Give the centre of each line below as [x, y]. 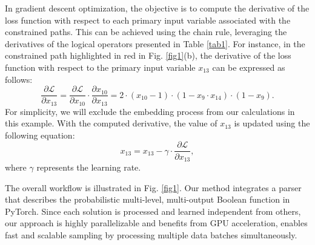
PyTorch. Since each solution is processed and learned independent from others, [153, 211]
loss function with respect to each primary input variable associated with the [148, 20]
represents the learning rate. [89, 167]
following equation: [40, 135]
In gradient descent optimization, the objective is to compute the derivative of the [157, 8]
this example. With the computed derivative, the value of [111, 123]
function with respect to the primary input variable [100, 67]
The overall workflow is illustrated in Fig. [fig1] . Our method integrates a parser [153, 187]
